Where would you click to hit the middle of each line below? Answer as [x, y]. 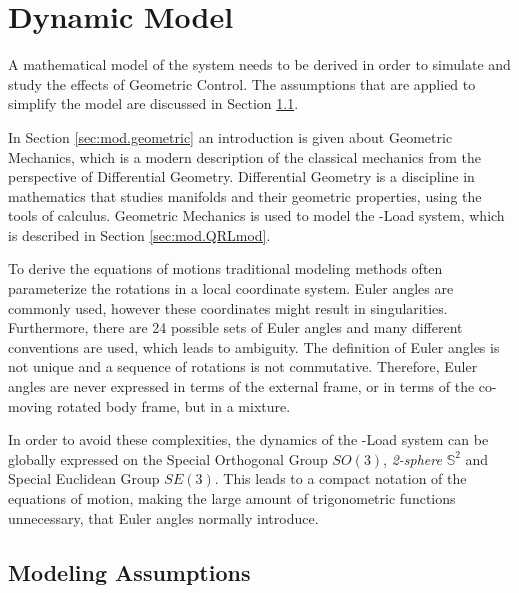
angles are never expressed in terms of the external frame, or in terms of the [241, 386]
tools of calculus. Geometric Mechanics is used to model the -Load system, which [256, 215]
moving [30, 405]
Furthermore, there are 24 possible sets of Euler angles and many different [235, 327]
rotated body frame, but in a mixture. [173, 405]
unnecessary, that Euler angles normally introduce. [163, 517]
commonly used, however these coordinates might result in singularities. [228, 307]
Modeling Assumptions [129, 571]
